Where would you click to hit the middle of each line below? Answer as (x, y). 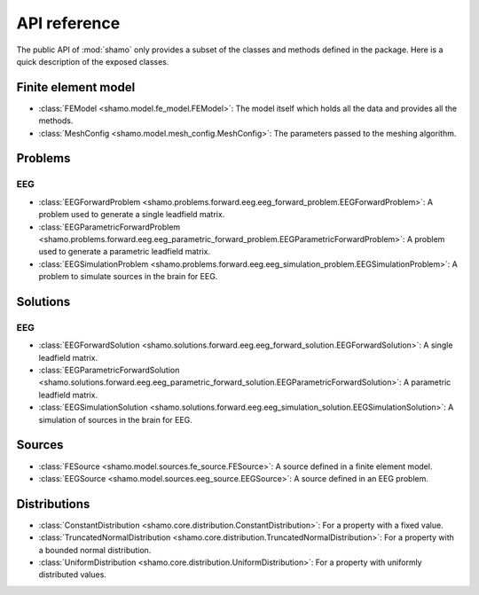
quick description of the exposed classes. (93, 61)
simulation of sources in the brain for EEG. (115, 419)
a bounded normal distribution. (95, 550)
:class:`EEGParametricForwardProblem (110, 227)
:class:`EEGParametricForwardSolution (109, 370)
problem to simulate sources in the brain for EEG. (128, 277)
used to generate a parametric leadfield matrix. (125, 252)
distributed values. (72, 575)
